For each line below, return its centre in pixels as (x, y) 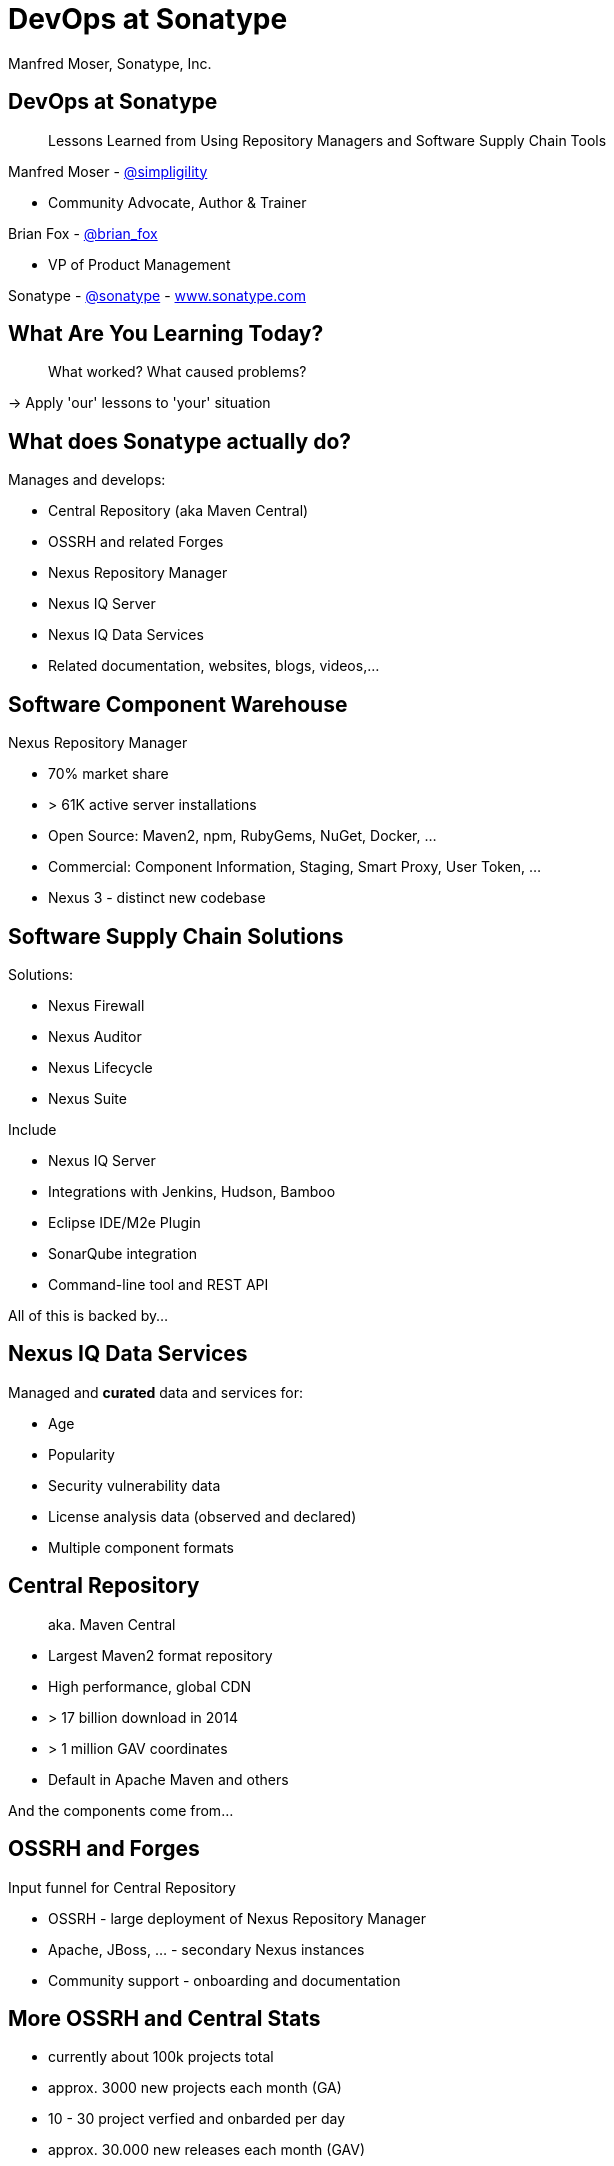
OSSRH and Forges (104, 1849)
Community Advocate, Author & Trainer (177, 202)
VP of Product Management (139, 264)
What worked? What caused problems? (177, 372)
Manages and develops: (87, 480)
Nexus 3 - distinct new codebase (157, 898)
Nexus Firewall (96, 1005)
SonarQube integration (123, 1253)
